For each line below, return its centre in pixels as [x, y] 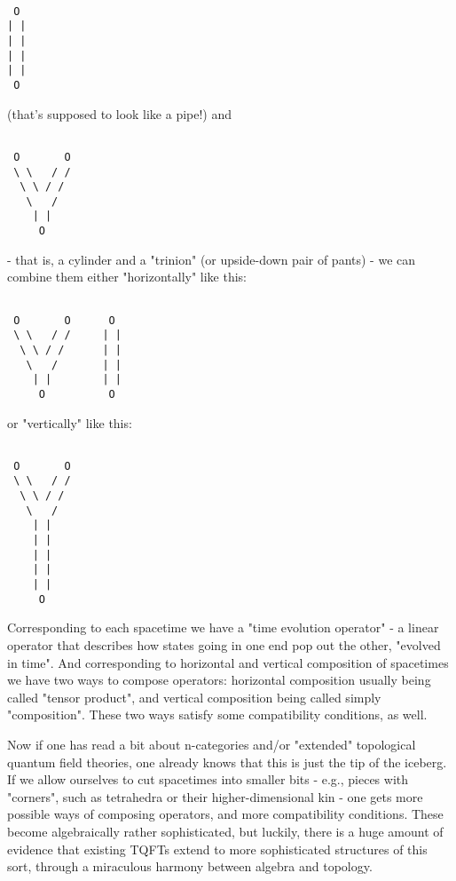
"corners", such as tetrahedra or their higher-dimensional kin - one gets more [215, 796]
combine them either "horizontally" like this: [127, 277]
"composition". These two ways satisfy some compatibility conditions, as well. [217, 714]
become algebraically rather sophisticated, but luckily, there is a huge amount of [225, 831]
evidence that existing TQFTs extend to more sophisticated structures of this [217, 849]
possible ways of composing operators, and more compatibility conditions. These [225, 814]
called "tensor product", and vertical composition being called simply [194, 697]
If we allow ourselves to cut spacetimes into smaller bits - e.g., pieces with [208, 779]
